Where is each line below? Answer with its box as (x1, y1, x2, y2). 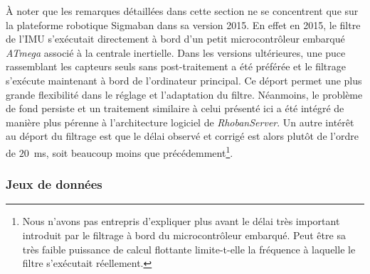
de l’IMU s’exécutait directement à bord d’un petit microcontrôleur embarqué (6, 31, 345, 46)
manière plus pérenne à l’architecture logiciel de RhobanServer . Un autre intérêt (6, 114, 354, 129)
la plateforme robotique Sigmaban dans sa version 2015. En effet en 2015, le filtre (6, 17, 361, 32)
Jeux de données (6, 175, 102, 193)
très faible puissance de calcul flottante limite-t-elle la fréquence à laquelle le (22, 241, 356, 256)
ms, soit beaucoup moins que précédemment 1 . (33, 143, 233, 160)
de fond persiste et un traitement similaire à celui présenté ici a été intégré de (6, 101, 344, 116)
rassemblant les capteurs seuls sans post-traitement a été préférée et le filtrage (6, 59, 347, 74)
